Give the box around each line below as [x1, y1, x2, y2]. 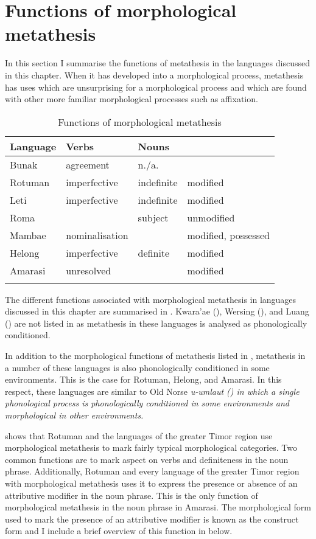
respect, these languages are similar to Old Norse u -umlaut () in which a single [5, 384, 300, 397]
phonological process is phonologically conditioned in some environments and [5, 397, 289, 409]
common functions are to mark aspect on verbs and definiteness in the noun [5, 453, 289, 465]
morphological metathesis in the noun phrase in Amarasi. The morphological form [5, 501, 311, 513]
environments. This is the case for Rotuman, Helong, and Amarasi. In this [5, 373, 282, 386]
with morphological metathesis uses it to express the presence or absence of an [5, 477, 298, 489]
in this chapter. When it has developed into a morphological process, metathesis [5, 68, 304, 81]
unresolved [66, 263, 111, 277]
